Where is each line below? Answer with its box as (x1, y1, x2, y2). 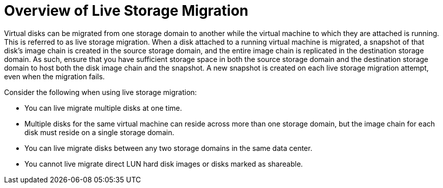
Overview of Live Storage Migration (4, 2, 249, 19)
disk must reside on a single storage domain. (24, 128, 174, 137)
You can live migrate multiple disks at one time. (24, 103, 182, 112)
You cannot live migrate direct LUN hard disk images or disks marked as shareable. (24, 159, 303, 168)
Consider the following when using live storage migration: (4, 87, 197, 97)
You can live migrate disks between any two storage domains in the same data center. (24, 143, 312, 152)
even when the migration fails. (4, 72, 105, 81)
